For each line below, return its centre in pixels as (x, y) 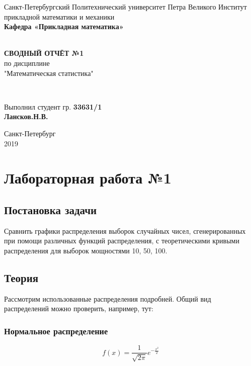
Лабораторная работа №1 (88, 178)
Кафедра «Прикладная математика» (64, 26)
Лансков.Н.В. (26, 116)
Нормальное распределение (56, 331)
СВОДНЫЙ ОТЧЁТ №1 (44, 53)
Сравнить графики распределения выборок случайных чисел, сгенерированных (125, 231)
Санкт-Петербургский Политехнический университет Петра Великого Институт (125, 7)
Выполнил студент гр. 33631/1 (53, 106)
